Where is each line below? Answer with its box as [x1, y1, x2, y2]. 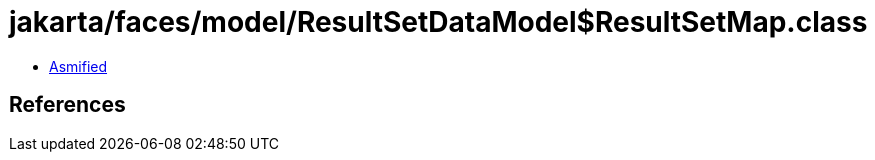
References [9, 92, 126, 118]
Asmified [49, 57, 108, 75]
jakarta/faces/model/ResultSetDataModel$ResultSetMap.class [9, 5, 868, 39]
